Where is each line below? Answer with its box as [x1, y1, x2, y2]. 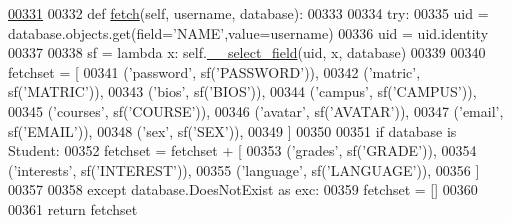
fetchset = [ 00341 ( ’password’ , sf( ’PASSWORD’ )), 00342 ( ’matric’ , [8, 61, 421, 82]
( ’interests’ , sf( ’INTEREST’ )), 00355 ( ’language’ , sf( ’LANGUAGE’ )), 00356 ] [8, 159, 480, 180]
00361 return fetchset [8, 198, 138, 219]
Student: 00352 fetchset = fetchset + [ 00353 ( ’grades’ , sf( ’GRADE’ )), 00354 [8, 140, 477, 161]
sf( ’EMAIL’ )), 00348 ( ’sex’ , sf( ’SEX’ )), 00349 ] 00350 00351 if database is [8, 120, 457, 141]
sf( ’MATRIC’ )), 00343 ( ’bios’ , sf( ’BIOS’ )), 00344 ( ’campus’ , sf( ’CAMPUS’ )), [8, 81, 477, 102]
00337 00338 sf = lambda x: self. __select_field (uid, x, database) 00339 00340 [8, 42, 486, 63]
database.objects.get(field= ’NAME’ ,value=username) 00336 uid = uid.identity [8, 22, 489, 43]
